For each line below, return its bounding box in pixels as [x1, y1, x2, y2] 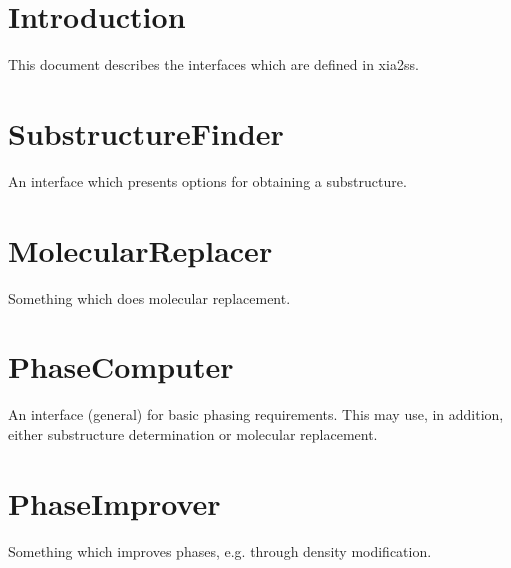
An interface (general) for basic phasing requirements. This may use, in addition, [8, 404, 504, 425]
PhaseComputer [8, 346, 234, 387]
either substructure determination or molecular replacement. [8, 423, 378, 444]
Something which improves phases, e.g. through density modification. [8, 540, 432, 561]
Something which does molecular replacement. [8, 287, 291, 308]
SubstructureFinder [8, 112, 284, 153]
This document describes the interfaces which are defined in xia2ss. [8, 54, 419, 75]
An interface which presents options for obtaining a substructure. [8, 170, 407, 191]
